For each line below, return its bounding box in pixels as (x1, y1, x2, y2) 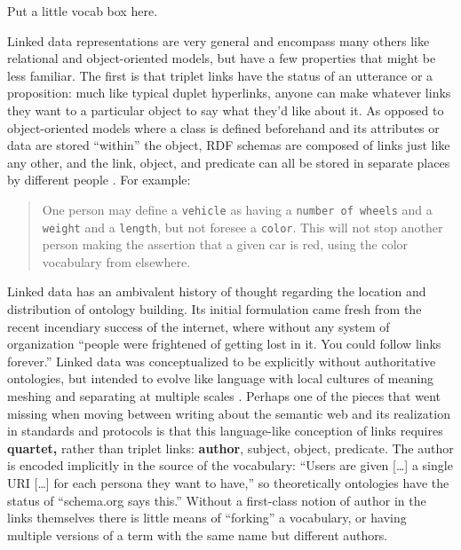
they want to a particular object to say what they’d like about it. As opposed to (7, 100, 444, 119)
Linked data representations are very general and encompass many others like (7, 31, 430, 50)
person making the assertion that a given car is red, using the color (42, 235, 409, 254)
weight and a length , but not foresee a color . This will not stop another (42, 217, 443, 236)
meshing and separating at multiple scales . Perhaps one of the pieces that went (7, 387, 441, 405)
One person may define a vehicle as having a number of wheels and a (42, 200, 433, 218)
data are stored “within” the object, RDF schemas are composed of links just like (7, 136, 450, 154)
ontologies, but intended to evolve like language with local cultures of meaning (7, 369, 434, 388)
